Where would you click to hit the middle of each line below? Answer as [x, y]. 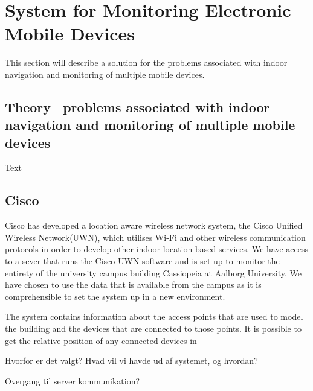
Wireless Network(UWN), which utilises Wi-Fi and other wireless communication [155, 237]
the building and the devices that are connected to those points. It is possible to [153, 329]
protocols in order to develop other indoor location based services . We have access [156, 249]
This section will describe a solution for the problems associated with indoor [146, 62]
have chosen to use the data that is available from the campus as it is [133, 285]
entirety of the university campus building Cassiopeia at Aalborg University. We [153, 272]
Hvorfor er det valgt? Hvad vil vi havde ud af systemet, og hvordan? [131, 361]
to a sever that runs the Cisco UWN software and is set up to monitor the [142, 261]
